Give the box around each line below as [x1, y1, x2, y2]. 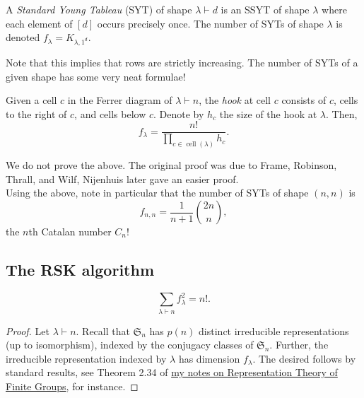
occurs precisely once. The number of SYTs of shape [97, 16, 324, 30]
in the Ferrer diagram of [67, 93, 172, 107]
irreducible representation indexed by [6, 351, 167, 365]
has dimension [178, 351, 240, 365]
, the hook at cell [199, 93, 271, 107]
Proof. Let [6, 323, 49, 338]
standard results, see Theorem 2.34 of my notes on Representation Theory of [6, 365, 338, 380]
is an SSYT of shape [221, 2, 310, 16]
